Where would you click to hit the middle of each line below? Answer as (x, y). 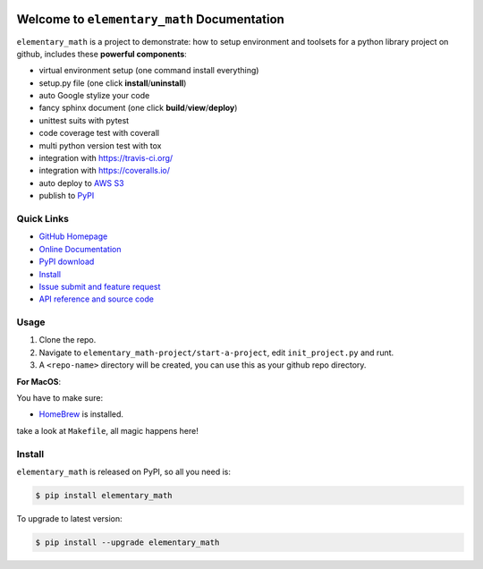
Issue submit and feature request (100, 286)
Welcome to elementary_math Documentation (151, 19)
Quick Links (42, 218)
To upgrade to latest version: (69, 518)
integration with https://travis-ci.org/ (106, 158)
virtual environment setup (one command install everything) (149, 71)
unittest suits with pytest (84, 120)
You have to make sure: (59, 398)
